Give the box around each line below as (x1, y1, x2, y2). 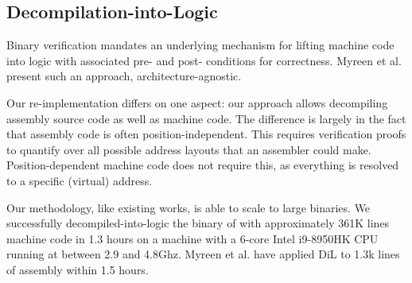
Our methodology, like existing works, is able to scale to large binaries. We (6, 199, 371, 215)
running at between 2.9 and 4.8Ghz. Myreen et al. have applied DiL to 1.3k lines (6, 246, 400, 262)
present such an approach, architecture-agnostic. (6, 68, 242, 84)
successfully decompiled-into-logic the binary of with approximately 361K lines (6, 215, 390, 231)
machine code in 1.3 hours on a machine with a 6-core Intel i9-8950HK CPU (6, 230, 379, 246)
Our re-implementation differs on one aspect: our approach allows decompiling (6, 94, 388, 110)
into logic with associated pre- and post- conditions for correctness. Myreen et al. (6, 52, 402, 68)
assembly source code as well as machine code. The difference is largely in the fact (6, 110, 406, 126)
